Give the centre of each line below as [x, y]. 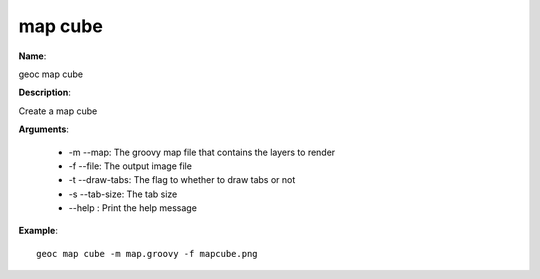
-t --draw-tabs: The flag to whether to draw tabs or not [182, 180]
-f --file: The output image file [130, 166]
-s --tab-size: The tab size [123, 194]
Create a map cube [58, 111]
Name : [32, 56]
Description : [45, 92]
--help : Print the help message [132, 208]
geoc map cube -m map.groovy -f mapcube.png [147, 253]
